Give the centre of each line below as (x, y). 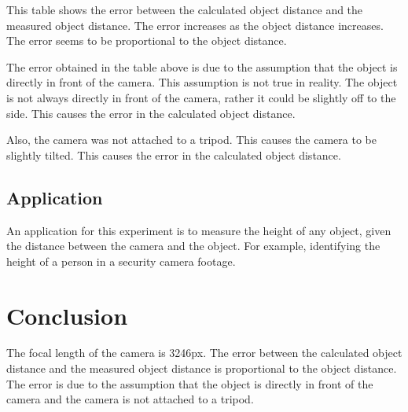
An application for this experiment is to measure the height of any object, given (199, 230)
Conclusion (67, 315)
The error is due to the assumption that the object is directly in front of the (190, 383)
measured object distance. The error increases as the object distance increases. (195, 25)
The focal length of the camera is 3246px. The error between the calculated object (204, 353)
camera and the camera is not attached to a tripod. (130, 399)
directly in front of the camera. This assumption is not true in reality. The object (202, 82)
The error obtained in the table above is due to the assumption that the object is (202, 66)
